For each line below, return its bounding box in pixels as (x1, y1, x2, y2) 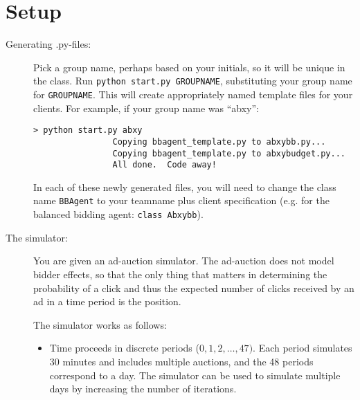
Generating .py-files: (6, 37, 91, 51)
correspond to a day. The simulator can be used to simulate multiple (49, 367, 341, 382)
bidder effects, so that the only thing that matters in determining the (33, 266, 327, 281)
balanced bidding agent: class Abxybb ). (33, 207, 204, 221)
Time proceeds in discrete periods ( (49, 340, 199, 355)
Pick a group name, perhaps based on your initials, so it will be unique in (33, 60, 345, 74)
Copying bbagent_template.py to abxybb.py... (112, 136, 326, 147)
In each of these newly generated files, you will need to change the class (33, 179, 336, 194)
